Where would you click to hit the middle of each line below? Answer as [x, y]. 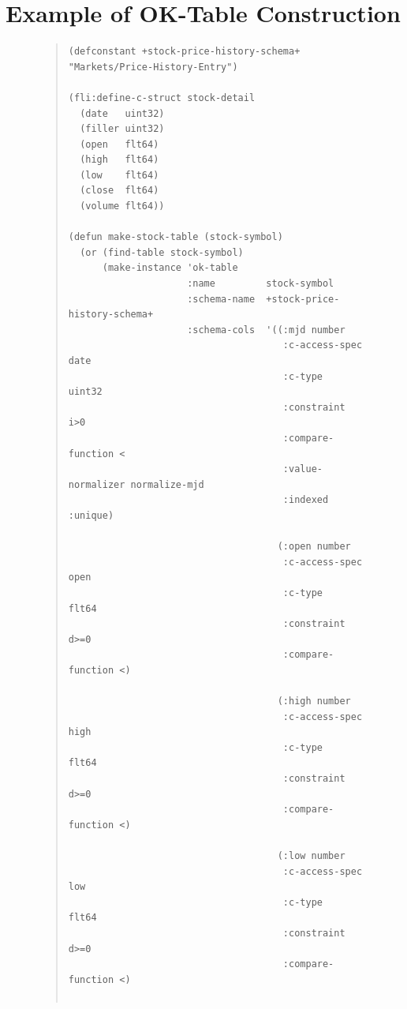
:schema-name [221, 299]
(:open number [314, 547]
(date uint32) [122, 113]
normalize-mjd [167, 484]
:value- [302, 469]
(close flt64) [119, 191]
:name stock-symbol [261, 284]
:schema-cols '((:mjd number [266, 330]
